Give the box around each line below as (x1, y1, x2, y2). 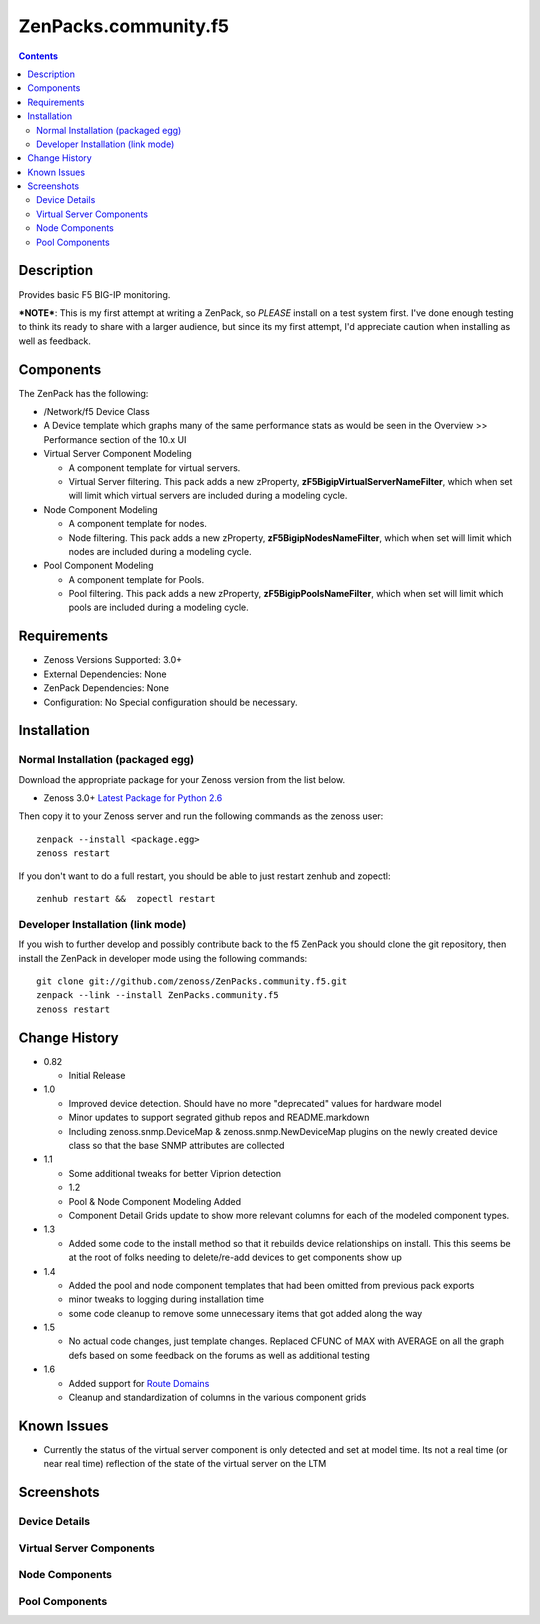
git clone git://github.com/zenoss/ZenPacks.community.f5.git (36, 975, 348, 987)
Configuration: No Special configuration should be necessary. (43, 696, 298, 708)
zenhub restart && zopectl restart (36, 893, 216, 905)
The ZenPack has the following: (18, 387, 149, 399)
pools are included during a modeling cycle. (68, 601, 249, 614)
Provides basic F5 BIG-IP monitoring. (18, 288, 171, 300)
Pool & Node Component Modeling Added (68, 1195, 242, 1207)
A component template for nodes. (68, 518, 207, 530)
